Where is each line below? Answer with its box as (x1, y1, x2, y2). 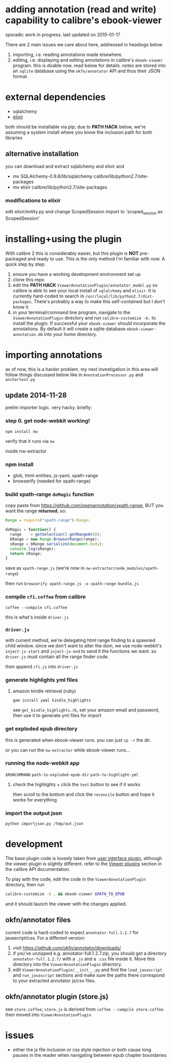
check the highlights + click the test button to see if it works (12, 781, 141, 787)
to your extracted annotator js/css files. (12, 977, 96, 983)
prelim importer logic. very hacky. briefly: (5, 404, 92, 411)
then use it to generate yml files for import (12, 713, 102, 719)
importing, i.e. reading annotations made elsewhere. (12, 51, 123, 58)
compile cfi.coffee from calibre (5, 593, 86, 601)
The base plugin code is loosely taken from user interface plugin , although (5, 855, 162, 862)
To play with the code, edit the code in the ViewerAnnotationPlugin (5, 876, 146, 882)
